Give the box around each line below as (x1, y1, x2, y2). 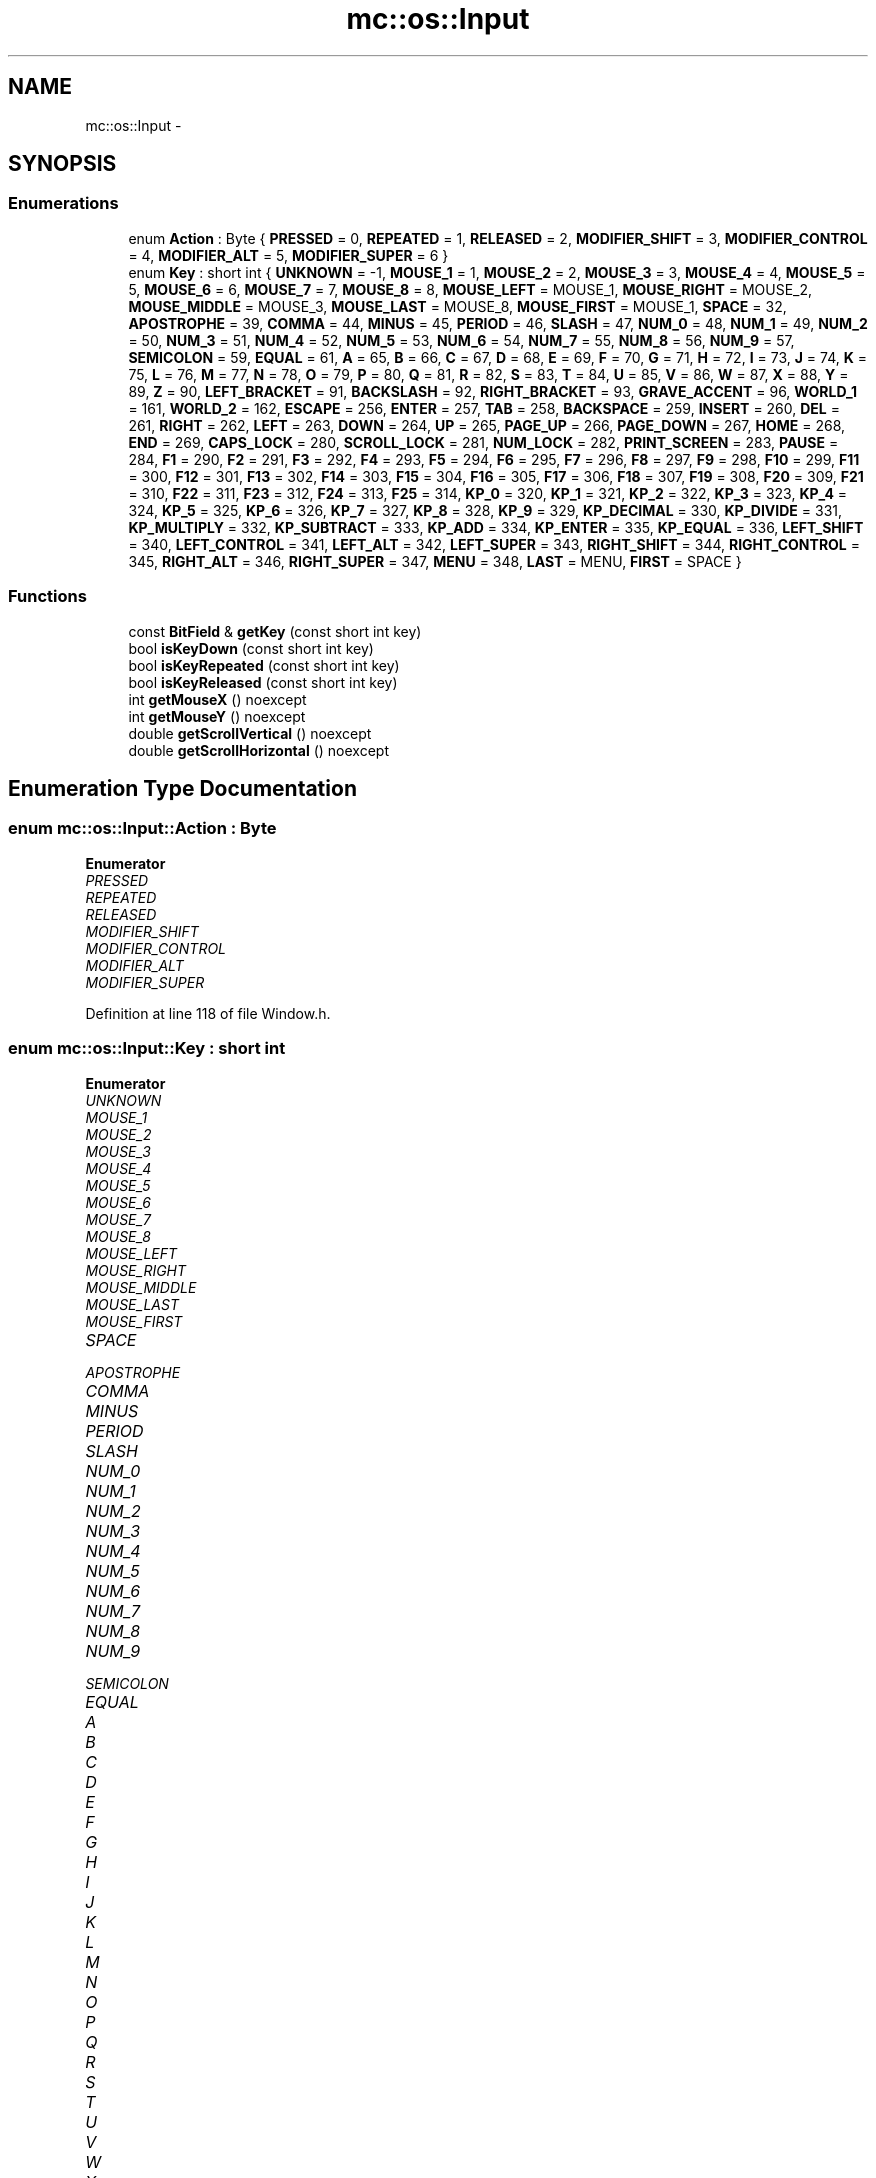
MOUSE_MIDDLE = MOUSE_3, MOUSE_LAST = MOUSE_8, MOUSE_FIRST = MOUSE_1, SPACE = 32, (128, 297, 787, 315)
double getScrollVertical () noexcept (128, 724, 372, 742)
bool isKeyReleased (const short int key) (128, 673, 398, 691)
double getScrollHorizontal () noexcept (128, 741, 389, 759)
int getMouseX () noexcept (128, 690, 307, 708)
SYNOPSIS (8, 151, 117, 177)
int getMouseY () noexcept (128, 707, 306, 725)
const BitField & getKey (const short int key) (128, 622, 422, 640)
